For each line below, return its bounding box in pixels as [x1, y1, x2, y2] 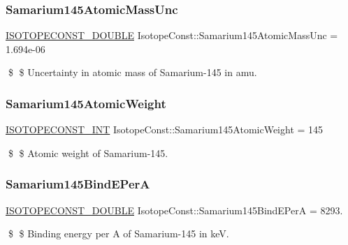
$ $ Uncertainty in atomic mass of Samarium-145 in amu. [8, 65, 257, 80]
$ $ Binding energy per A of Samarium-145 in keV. [8, 226, 229, 241]
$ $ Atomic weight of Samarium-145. [8, 145, 168, 160]
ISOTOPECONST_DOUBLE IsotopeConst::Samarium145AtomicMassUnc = [6, 28, 338, 43]
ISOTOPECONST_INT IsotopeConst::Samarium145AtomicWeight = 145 [6, 122, 324, 137]
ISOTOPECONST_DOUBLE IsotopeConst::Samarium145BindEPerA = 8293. [6, 202, 343, 217]
